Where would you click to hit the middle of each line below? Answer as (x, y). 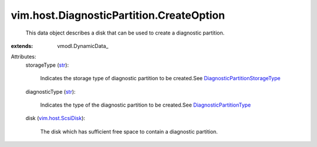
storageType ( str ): (47, 65)
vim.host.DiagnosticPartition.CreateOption (118, 15)
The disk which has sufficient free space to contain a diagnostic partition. (129, 131)
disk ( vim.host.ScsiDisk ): (55, 118)
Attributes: (23, 57)
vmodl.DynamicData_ (83, 46)
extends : (22, 46)
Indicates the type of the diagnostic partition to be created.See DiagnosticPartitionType (146, 105)
